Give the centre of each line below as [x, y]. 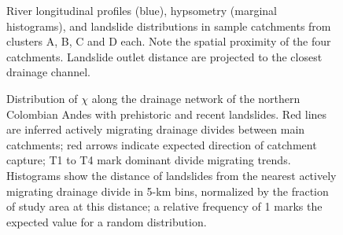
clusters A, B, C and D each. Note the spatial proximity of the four [169, 41]
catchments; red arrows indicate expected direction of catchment [162, 144]
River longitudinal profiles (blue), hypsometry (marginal [142, 10]
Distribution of [42, 98]
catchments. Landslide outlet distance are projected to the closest [164, 56]
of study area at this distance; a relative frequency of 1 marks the [164, 206]
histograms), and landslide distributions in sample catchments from [169, 26]
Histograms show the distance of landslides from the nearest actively [171, 175]
